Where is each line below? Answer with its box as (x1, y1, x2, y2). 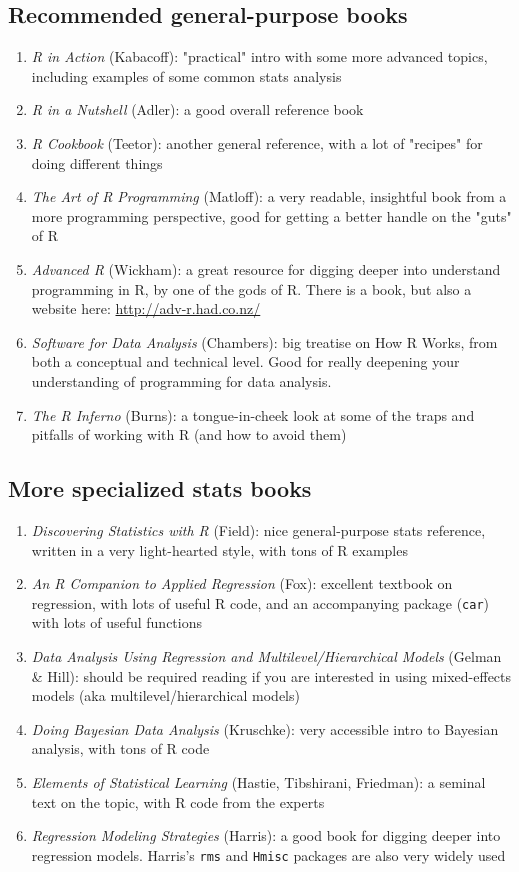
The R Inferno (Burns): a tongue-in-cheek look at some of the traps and (31, 404, 475, 425)
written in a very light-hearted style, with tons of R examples (31, 539, 408, 560)
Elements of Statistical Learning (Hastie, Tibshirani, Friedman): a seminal (31, 771, 486, 792)
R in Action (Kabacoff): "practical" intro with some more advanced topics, (31, 46, 488, 67)
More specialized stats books (8, 473, 312, 504)
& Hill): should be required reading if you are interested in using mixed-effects (31, 665, 512, 686)
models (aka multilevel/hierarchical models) (31, 685, 300, 706)
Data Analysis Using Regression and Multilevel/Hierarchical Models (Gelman (31, 645, 502, 666)
